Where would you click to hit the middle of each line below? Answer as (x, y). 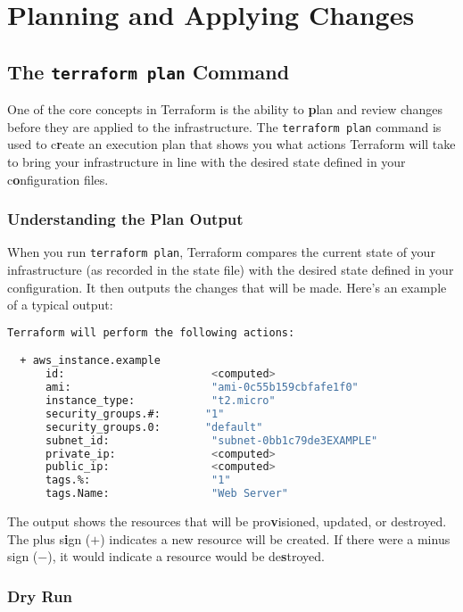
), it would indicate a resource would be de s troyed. (186, 556)
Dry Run (40, 595)
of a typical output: (60, 305)
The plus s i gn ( (49, 538)
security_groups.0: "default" (154, 427)
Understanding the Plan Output (125, 219)
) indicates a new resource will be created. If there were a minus (275, 538)
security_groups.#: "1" (135, 414)
